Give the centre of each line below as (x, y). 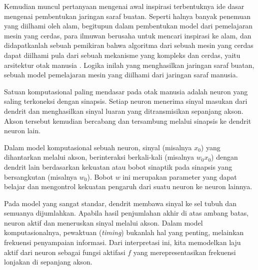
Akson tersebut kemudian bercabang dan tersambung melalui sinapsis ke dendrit (128, 121)
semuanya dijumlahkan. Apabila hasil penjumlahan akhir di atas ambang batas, (126, 213)
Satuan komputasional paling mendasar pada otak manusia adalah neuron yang (126, 91)
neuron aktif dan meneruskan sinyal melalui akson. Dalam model (103, 222)
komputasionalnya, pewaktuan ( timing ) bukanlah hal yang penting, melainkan (124, 232)
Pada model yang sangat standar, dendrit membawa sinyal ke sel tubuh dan (120, 203)
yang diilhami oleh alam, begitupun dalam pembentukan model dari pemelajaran (128, 26)
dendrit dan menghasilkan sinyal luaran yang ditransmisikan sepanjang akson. (124, 111)
